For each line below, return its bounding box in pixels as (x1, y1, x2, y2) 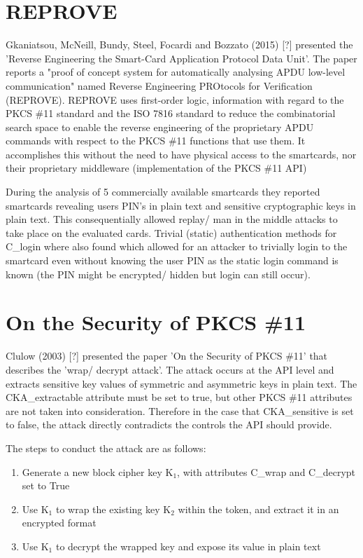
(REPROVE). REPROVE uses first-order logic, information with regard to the (6, 92, 344, 107)
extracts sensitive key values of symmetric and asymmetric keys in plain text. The (6, 376, 357, 390)
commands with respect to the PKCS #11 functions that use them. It (6, 133, 306, 148)
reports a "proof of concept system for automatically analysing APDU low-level (6, 64, 346, 79)
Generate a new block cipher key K (22, 464, 173, 479)
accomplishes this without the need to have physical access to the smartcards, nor (6, 147, 357, 161)
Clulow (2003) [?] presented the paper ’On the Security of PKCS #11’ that (6, 348, 328, 363)
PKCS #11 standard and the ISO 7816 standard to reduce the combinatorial (6, 106, 336, 121)
